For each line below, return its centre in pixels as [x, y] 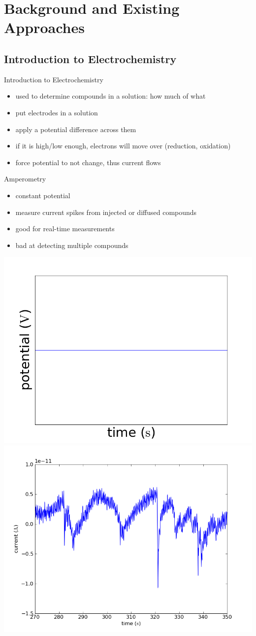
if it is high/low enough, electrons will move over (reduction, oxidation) [123, 146]
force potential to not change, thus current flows [88, 162]
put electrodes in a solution [57, 112]
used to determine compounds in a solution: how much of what [111, 96]
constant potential [43, 195]
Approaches [44, 27]
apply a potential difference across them [76, 129]
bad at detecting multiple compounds [72, 245]
